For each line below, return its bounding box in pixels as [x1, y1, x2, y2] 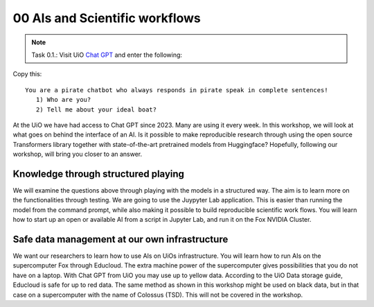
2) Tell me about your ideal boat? [35, 105, 157, 114]
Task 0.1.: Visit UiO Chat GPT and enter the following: [31, 51, 183, 59]
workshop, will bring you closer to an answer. [12, 150, 143, 159]
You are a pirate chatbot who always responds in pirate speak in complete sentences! [25, 86, 328, 94]
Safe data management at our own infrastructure [12, 233, 229, 245]
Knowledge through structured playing [12, 168, 185, 179]
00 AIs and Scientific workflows [12, 10, 201, 26]
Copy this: [12, 70, 42, 78]
